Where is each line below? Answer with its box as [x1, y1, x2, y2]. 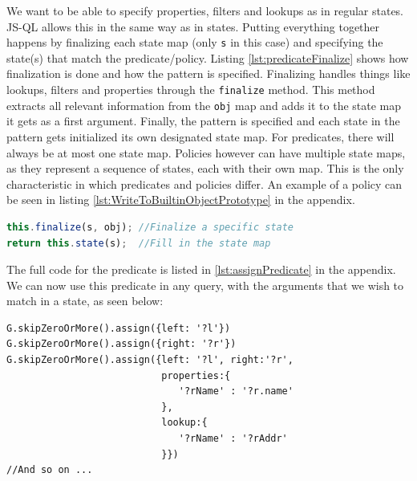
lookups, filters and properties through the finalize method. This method [6, 81, 375, 98]
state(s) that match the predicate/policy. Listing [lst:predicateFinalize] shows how [6, 49, 409, 66]
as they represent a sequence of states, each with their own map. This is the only [6, 160, 404, 177]
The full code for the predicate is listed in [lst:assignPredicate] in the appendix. [6, 261, 396, 278]
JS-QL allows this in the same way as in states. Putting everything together [6, 18, 380, 35]
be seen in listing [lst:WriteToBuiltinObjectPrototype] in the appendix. [6, 191, 355, 208]
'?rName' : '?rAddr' [178, 433, 288, 445]
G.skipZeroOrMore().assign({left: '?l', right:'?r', [6, 354, 294, 366]
